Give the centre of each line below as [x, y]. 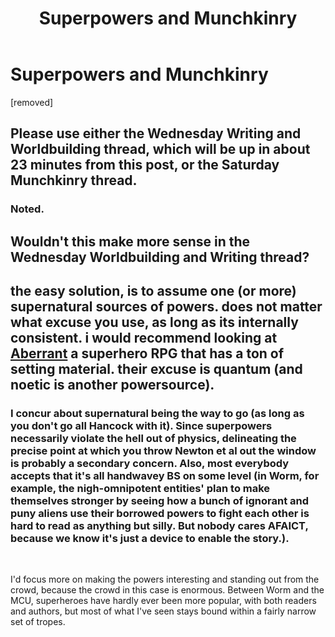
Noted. [27, 209]
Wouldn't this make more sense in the [130, 241]
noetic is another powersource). [112, 385]
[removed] [32, 102]
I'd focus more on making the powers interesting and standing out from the [165, 579]
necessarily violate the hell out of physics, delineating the [153, 438]
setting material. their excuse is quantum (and [156, 369]
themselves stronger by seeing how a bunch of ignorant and [160, 500]
